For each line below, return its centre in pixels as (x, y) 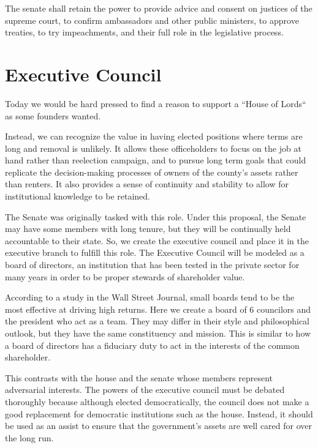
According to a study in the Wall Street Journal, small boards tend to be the (150, 297)
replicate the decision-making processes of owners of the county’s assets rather (152, 172)
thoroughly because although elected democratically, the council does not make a (157, 401)
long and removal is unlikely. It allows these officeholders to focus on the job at (153, 148)
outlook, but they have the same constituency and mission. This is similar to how (158, 333)
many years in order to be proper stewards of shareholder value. (125, 276)
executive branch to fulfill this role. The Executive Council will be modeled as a (155, 252)
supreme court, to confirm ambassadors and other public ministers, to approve (152, 20)
